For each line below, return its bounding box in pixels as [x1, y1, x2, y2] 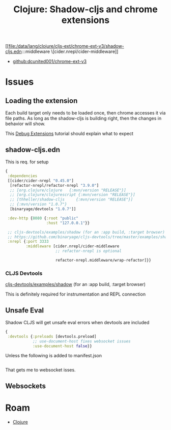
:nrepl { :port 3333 [7, 239, 49, 244]
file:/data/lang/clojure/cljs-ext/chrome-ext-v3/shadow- [8, 43, 125, 49]
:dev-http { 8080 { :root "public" [7, 215, 79, 221]
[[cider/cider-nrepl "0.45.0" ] [7, 178, 74, 183]
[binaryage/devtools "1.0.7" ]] [10, 207, 76, 212]
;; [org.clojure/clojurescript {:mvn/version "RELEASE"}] [10, 192, 136, 197]
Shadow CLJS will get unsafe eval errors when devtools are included [5, 319, 150, 325]
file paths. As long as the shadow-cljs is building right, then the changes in [5, 116, 162, 122]
